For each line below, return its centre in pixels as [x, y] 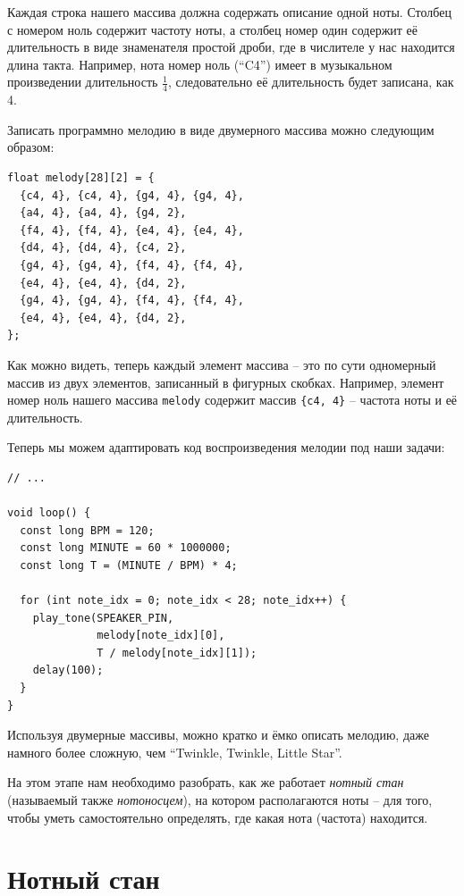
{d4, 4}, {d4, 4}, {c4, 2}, [103, 248]
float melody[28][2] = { [81, 177]
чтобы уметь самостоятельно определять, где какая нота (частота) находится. [218, 817]
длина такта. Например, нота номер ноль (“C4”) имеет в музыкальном [200, 64]
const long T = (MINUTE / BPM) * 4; [129, 565]
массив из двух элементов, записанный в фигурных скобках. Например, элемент [226, 382]
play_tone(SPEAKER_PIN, [103, 618]
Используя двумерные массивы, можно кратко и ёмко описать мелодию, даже [218, 735]
